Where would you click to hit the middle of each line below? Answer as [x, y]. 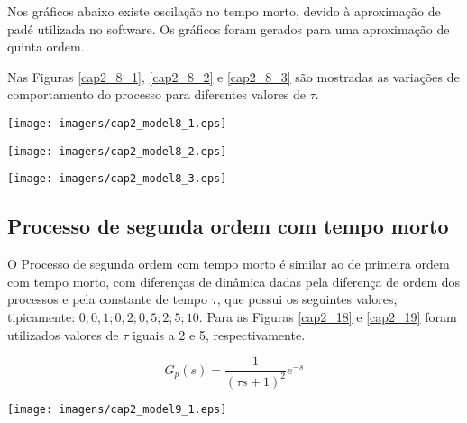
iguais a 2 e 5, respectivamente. [219, 334]
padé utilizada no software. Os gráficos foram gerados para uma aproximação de [229, 28]
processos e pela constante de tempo [107, 299]
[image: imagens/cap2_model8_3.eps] [117, 179]
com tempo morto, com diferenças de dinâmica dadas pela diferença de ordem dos [234, 281]
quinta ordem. [46, 46]
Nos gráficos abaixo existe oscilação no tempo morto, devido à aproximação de [224, 11]
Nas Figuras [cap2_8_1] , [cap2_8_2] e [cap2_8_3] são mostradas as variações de [233, 76]
